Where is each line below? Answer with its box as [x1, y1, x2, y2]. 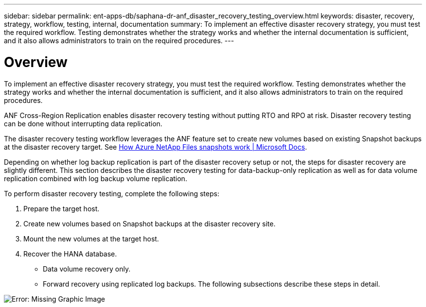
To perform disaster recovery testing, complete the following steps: [4, 189, 219, 198]
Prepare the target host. [23, 204, 100, 213]
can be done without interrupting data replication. [4, 119, 162, 128]
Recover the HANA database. [23, 249, 117, 258]
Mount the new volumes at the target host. [23, 234, 159, 243]
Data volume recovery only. [43, 264, 131, 273]
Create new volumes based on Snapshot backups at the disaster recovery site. [23, 219, 276, 228]
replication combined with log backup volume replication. [4, 174, 187, 183]
